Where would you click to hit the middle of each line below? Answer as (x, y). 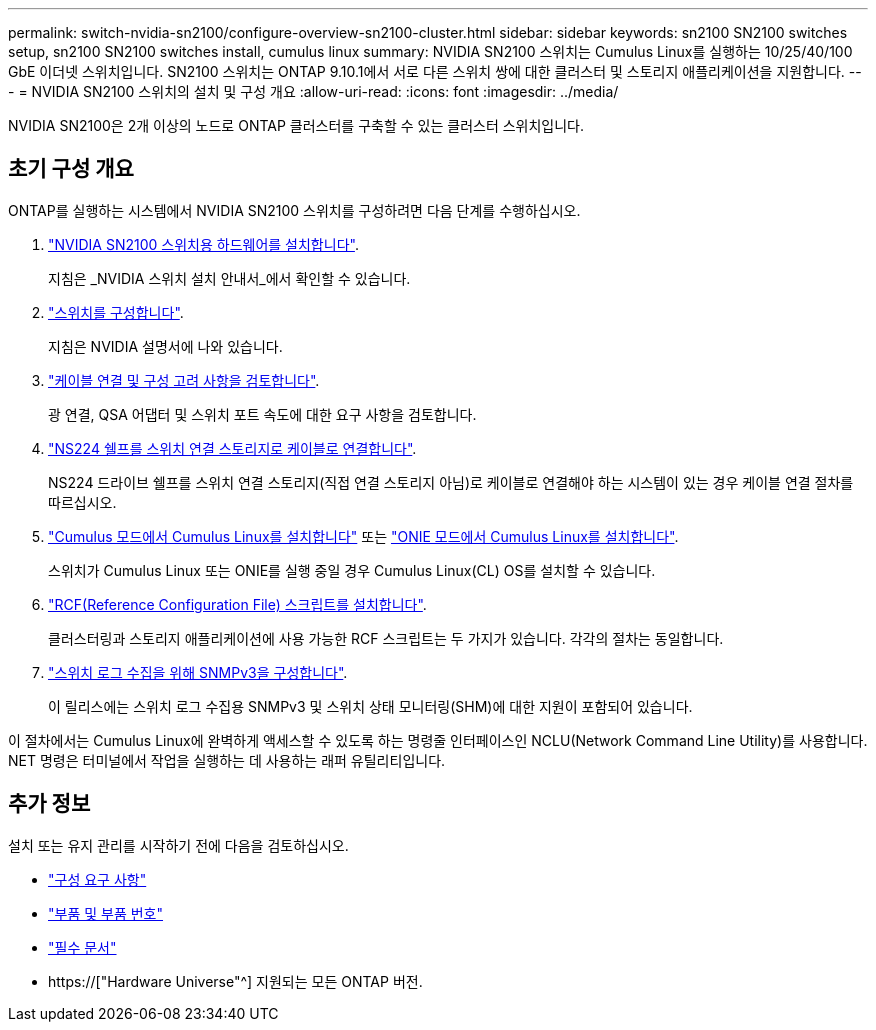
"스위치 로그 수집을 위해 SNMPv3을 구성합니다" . (198, 672)
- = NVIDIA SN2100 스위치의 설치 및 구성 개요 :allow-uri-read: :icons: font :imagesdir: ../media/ (313, 91)
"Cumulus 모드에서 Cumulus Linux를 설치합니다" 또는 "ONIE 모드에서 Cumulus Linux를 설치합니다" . (363, 536)
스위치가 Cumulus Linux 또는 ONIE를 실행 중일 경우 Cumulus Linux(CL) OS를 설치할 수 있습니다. (352, 570)
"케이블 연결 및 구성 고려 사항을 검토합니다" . (184, 380)
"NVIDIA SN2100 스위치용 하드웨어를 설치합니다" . (203, 244)
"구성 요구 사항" (97, 879)
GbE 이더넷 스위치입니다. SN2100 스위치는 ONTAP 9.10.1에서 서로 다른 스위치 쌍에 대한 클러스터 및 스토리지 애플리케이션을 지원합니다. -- (435, 71)
